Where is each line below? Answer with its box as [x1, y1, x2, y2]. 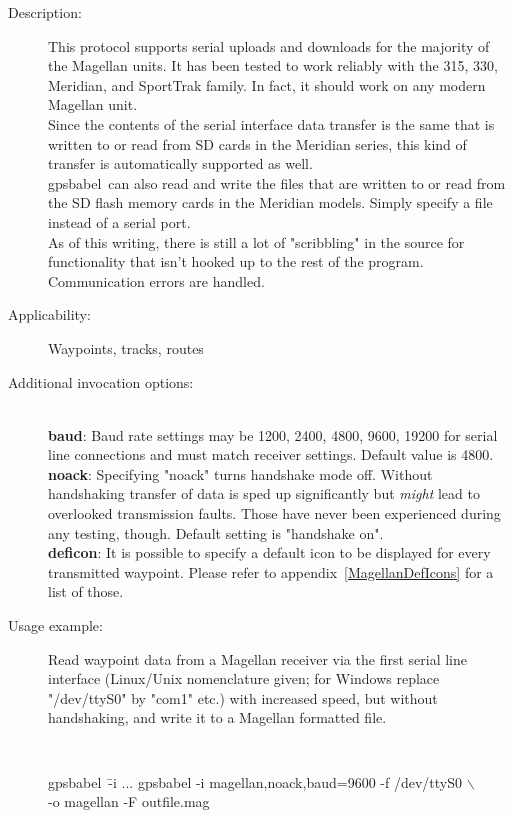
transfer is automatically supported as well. [48, 153, 313, 174]
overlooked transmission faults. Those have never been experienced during [48, 503, 501, 524]
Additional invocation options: [8, 371, 194, 392]
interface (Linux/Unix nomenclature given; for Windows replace [48, 668, 440, 689]
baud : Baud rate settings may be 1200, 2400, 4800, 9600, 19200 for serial [48, 424, 498, 445]
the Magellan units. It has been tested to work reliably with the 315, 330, [48, 55, 498, 76]
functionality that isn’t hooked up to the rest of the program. [48, 251, 424, 272]
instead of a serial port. [48, 211, 191, 232]
